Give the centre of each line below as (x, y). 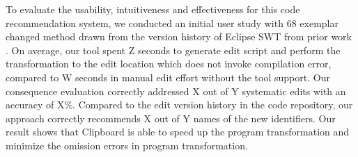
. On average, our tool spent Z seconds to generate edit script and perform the (173, 50)
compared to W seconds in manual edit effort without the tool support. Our (168, 77)
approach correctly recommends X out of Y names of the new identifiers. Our (171, 118)
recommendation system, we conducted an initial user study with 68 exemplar (172, 23)
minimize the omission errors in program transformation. (127, 145)
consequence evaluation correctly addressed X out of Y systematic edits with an (176, 91)
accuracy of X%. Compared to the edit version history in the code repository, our (179, 105)
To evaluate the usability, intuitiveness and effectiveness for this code (153, 9)
